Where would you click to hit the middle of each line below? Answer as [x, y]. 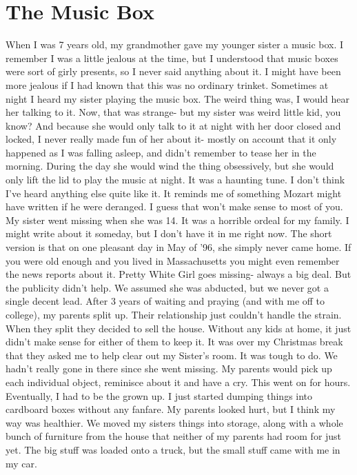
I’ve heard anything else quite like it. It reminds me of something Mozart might [174, 193]
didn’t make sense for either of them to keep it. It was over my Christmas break [174, 342]
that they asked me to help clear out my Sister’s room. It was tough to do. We [172, 355]
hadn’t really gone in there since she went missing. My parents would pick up [169, 368]
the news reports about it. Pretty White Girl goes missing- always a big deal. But [178, 274]
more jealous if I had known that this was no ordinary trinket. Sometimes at [167, 84]
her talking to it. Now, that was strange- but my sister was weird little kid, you [173, 112]
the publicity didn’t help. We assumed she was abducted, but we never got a [167, 287]
